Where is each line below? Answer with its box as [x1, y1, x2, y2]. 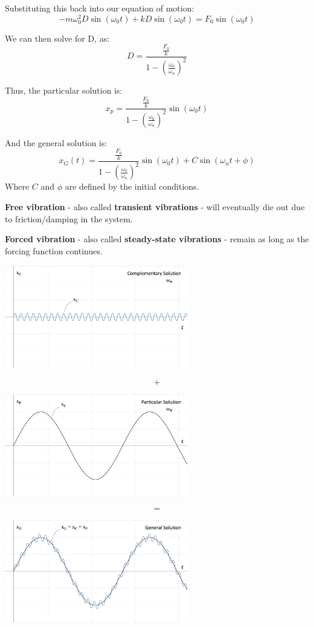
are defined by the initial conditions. [65, 180, 199, 193]
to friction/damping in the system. [5, 212, 133, 225]
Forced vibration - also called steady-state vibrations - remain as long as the [5, 233, 309, 245]
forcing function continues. [5, 244, 103, 257]
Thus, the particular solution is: [5, 84, 123, 97]
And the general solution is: [5, 136, 107, 149]
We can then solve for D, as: [5, 31, 110, 44]
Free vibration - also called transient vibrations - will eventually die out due [5, 200, 305, 213]
